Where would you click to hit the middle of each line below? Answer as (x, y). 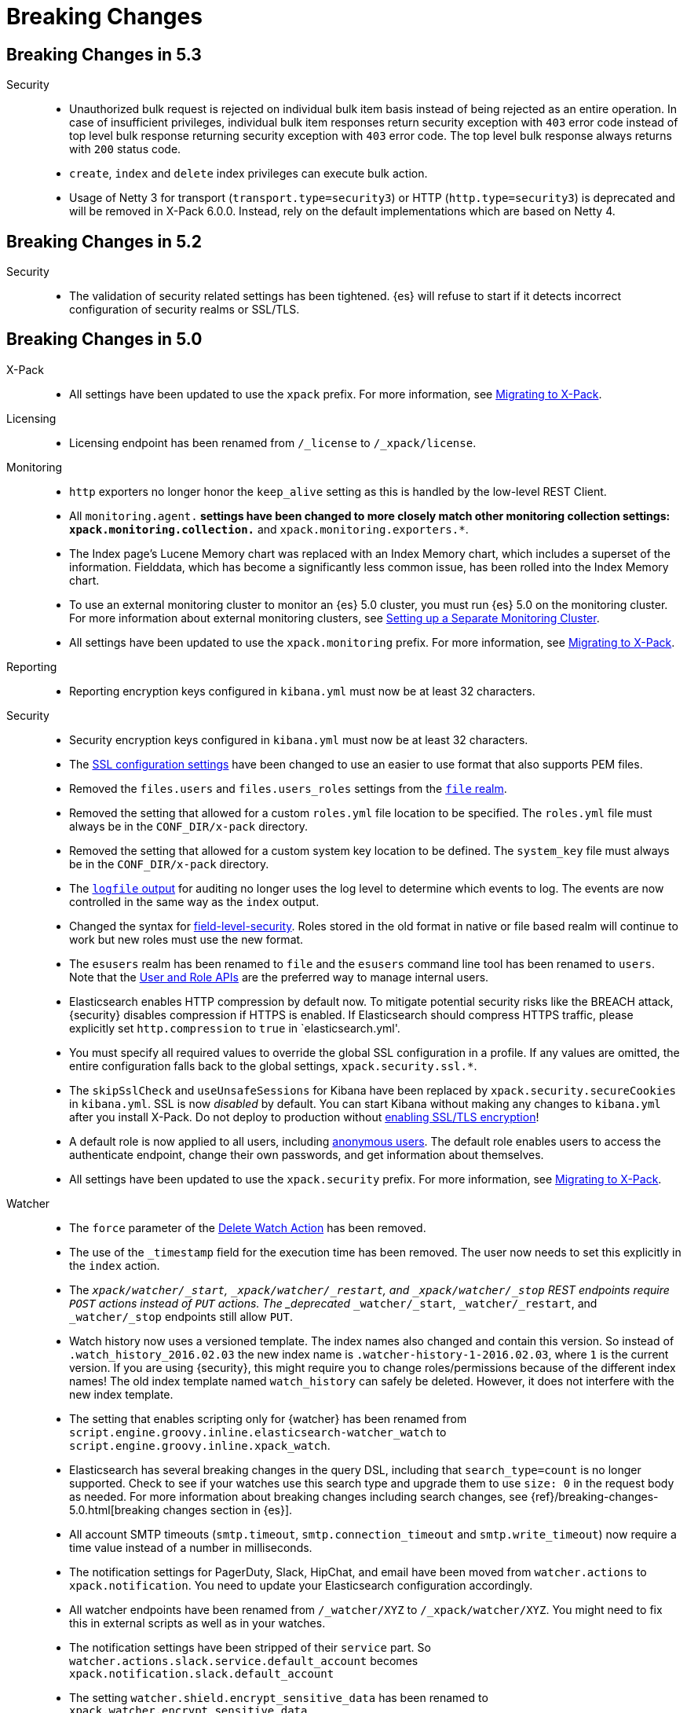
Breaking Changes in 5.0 (104, 339)
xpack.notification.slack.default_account (202, 1673)
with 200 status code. (125, 149)
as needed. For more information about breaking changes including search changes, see (299, 1496)
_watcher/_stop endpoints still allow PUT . (181, 1316)
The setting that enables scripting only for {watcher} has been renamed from (268, 1418)
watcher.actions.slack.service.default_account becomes (244, 1660)
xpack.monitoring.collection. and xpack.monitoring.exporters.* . (269, 529)
